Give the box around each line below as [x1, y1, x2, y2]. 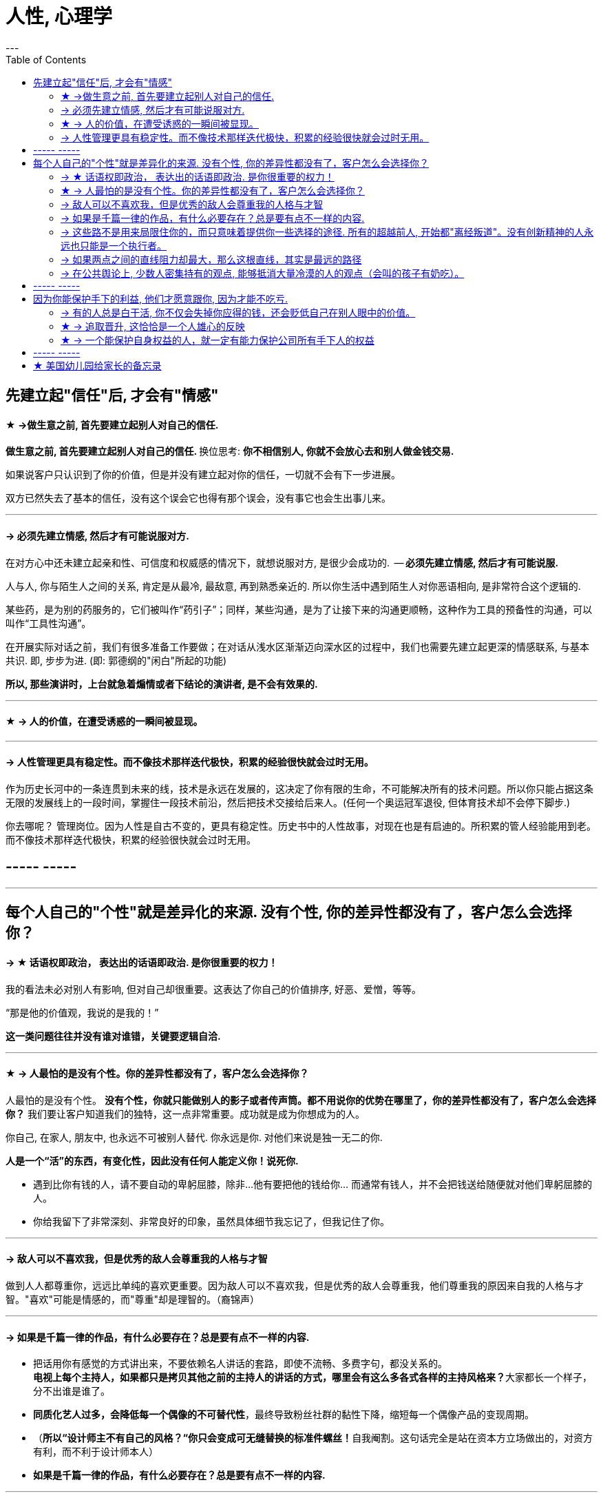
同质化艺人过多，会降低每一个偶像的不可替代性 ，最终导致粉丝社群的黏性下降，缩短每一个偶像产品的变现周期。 [33, 1408, 534, 1421]
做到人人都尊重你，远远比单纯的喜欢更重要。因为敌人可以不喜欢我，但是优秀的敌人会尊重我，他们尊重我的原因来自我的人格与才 [6, 1279, 584, 1291]
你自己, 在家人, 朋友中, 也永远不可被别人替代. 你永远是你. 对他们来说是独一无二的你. [6, 1131, 383, 1143]
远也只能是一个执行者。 [61, 239, 167, 252]
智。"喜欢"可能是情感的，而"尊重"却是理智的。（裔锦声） [6, 1293, 260, 1305]
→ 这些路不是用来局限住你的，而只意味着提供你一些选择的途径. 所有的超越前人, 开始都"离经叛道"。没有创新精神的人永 [61, 225, 594, 238]
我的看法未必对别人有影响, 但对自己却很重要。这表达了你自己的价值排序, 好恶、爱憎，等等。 [6, 983, 421, 995]
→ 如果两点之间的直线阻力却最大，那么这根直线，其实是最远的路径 [61, 253, 362, 265]
